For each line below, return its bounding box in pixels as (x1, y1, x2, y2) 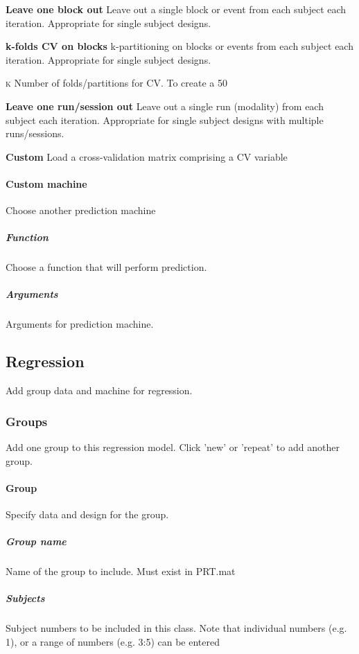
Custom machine (6, 176, 87, 191)
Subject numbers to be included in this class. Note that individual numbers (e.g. (6, 621, 347, 635)
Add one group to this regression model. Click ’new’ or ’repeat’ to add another (6, 440, 340, 454)
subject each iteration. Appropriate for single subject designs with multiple (6, 112, 324, 127)
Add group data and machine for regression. (6, 383, 193, 398)
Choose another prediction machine (6, 203, 156, 218)
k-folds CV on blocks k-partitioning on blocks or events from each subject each (6, 39, 353, 53)
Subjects (6, 591, 45, 606)
